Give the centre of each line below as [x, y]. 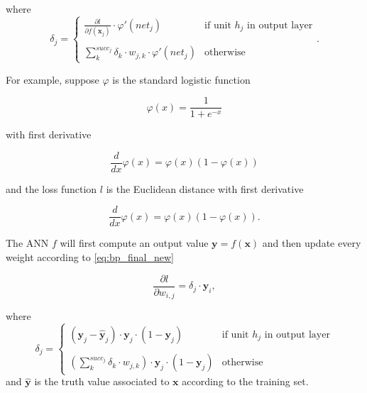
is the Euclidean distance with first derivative [205, 188]
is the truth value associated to [102, 381]
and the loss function [51, 188]
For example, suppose [53, 79]
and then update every [312, 243]
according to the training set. [245, 381]
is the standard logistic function [181, 79]
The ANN [27, 243]
